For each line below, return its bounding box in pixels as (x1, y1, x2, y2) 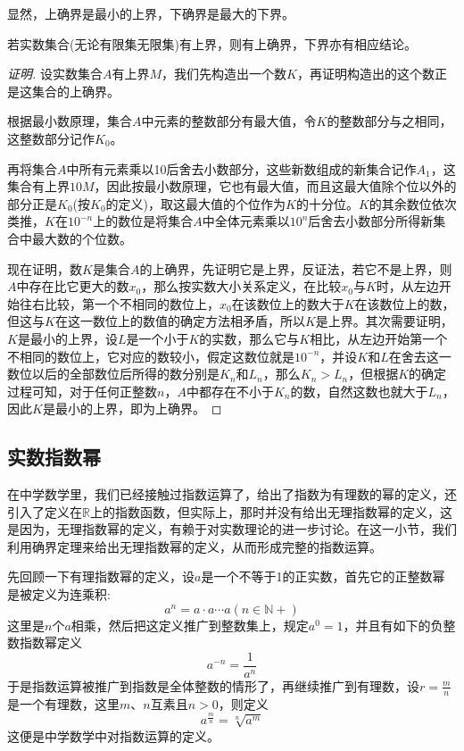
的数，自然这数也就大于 (290, 381, 428, 400)
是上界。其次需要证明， (315, 312, 453, 330)
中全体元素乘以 (202, 212, 290, 230)
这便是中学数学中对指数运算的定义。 (7, 726, 220, 745)
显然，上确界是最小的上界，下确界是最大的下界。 (7, 4, 294, 22)
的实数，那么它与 (199, 329, 300, 347)
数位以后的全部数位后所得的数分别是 (7, 364, 220, 383)
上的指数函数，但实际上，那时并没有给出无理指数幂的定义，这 (89, 502, 452, 521)
